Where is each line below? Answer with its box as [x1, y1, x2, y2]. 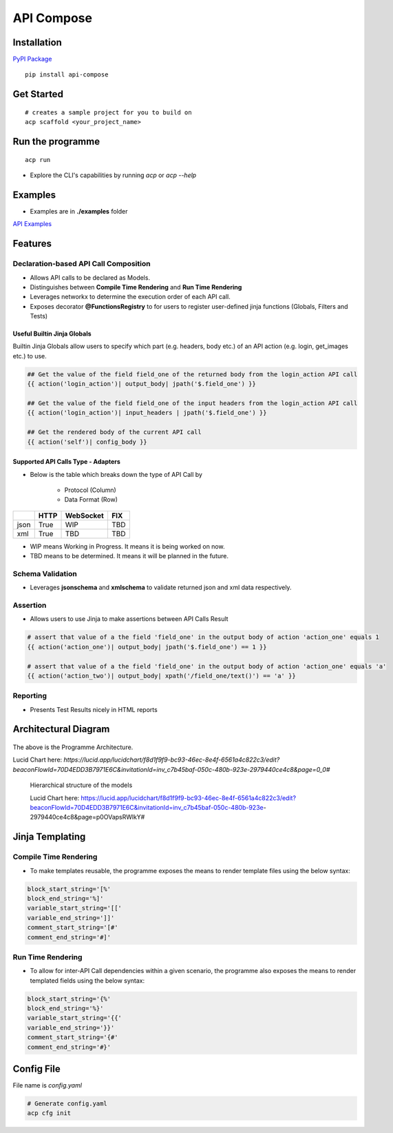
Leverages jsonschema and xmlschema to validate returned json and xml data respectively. [30, 583, 292, 592]
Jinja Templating [12, 831, 86, 843]
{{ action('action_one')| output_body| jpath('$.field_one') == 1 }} [27, 643, 267, 651]
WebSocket [65, 511, 105, 520]
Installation [12, 37, 62, 48]
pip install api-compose [25, 71, 109, 79]
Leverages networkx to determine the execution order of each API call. [30, 293, 231, 301]
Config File [12, 1063, 61, 1074]
